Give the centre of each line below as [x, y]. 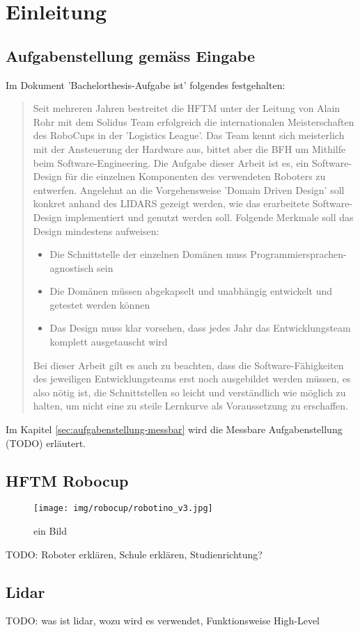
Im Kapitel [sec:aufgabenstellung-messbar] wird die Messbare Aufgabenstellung [174, 429]
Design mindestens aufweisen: [96, 230]
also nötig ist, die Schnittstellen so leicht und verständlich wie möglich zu [189, 392]
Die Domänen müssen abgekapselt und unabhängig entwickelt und [191, 291]
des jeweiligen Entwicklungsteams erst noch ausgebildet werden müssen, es [192, 379]
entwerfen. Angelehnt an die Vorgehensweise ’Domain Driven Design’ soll [189, 189]
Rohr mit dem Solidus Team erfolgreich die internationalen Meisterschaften [194, 121]
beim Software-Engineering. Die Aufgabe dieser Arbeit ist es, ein [171, 162]
